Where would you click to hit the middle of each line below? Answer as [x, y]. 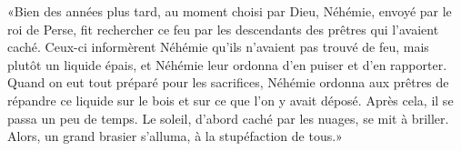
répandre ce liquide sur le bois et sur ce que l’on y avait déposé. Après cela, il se [230, 100]
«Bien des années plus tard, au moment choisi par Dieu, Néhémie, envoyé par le [230, 11]
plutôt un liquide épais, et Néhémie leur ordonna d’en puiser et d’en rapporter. [227, 64]
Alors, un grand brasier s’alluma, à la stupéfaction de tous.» [175, 136]
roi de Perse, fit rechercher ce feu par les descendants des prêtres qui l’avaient [223, 29]
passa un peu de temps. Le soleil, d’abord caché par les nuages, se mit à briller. [228, 118]
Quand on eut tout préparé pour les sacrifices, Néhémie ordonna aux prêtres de [228, 82]
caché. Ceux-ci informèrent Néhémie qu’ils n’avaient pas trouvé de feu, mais [218, 47]
